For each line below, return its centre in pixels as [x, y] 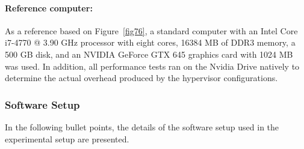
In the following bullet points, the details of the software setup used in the [142, 126]
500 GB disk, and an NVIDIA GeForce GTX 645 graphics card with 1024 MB [149, 54]
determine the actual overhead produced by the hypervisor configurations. [141, 78]
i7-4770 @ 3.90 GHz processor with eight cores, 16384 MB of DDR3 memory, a [150, 42]
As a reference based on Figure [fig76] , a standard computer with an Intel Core [151, 30]
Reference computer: [49, 8]
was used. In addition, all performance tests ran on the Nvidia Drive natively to [152, 66]
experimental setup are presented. [67, 138]
